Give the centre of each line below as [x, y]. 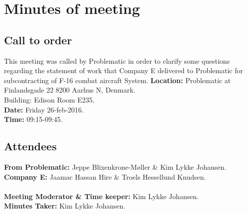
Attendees [30, 146]
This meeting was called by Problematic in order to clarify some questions [117, 60]
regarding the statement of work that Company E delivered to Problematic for [123, 70]
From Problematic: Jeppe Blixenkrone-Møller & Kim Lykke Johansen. [115, 166]
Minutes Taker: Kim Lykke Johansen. [65, 206]
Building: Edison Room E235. [49, 99]
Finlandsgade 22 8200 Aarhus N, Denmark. [70, 90]
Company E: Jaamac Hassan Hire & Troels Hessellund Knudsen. [105, 176]
